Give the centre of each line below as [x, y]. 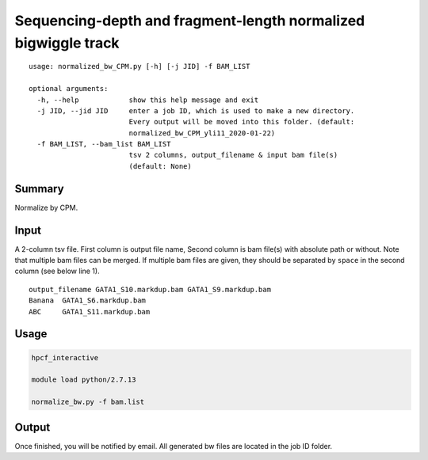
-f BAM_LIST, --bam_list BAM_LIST [104, 144]
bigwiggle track [67, 43]
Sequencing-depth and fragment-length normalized [190, 21]
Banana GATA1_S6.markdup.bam [88, 300]
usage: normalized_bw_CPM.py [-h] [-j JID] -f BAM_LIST [139, 67]
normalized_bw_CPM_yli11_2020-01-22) [202, 133]
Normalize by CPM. [46, 207]
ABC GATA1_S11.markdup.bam [90, 312]
